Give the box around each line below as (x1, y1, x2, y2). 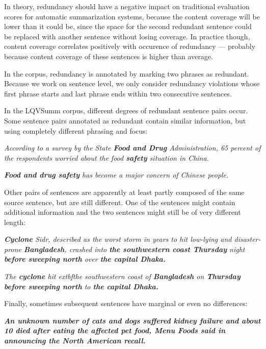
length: (4, 216, 26, 227)
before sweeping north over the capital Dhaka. (4, 254, 166, 264)
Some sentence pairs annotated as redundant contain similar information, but (4, 115, 246, 126)
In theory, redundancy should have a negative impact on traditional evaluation (4, 1, 250, 11)
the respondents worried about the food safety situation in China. (4, 152, 209, 163)
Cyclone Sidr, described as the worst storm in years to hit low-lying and (4, 234, 232, 244)
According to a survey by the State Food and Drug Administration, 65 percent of (4, 142, 261, 153)
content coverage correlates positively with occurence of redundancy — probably (4, 41, 256, 52)
